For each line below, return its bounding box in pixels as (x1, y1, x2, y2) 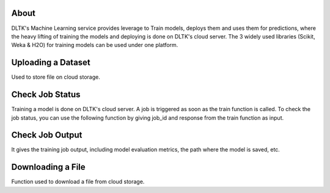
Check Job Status (11, 89, 81, 100)
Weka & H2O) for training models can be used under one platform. (11, 42, 178, 49)
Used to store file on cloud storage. (11, 73, 100, 81)
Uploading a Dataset (11, 57, 91, 68)
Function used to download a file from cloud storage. (11, 178, 145, 186)
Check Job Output (11, 130, 82, 140)
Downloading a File (11, 162, 86, 172)
